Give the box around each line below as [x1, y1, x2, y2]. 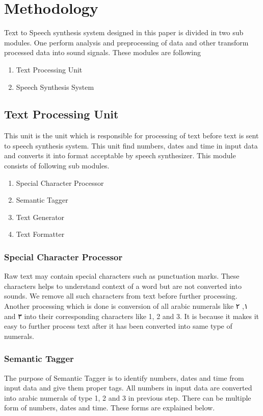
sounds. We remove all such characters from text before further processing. [4, 290, 238, 301]
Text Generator [16, 211, 65, 222]
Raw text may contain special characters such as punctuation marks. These [4, 271, 240, 281]
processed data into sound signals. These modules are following [4, 47, 201, 58]
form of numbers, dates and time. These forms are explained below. [4, 402, 215, 413]
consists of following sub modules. [4, 160, 110, 171]
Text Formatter [16, 229, 65, 239]
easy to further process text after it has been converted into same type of [4, 321, 232, 331]
